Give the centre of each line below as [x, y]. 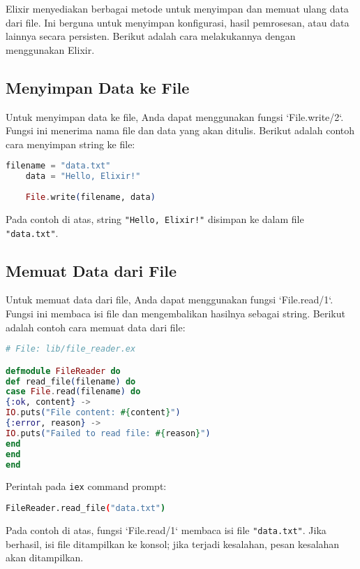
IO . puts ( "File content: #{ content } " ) [93, 413]
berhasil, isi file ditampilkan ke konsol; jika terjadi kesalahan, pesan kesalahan [173, 543]
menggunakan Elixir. [50, 49]
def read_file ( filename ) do [71, 381]
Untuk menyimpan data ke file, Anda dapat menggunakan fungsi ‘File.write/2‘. [175, 116]
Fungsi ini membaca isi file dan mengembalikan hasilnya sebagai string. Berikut [175, 313]
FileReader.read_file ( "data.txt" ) [86, 509]
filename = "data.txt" [58, 166]
